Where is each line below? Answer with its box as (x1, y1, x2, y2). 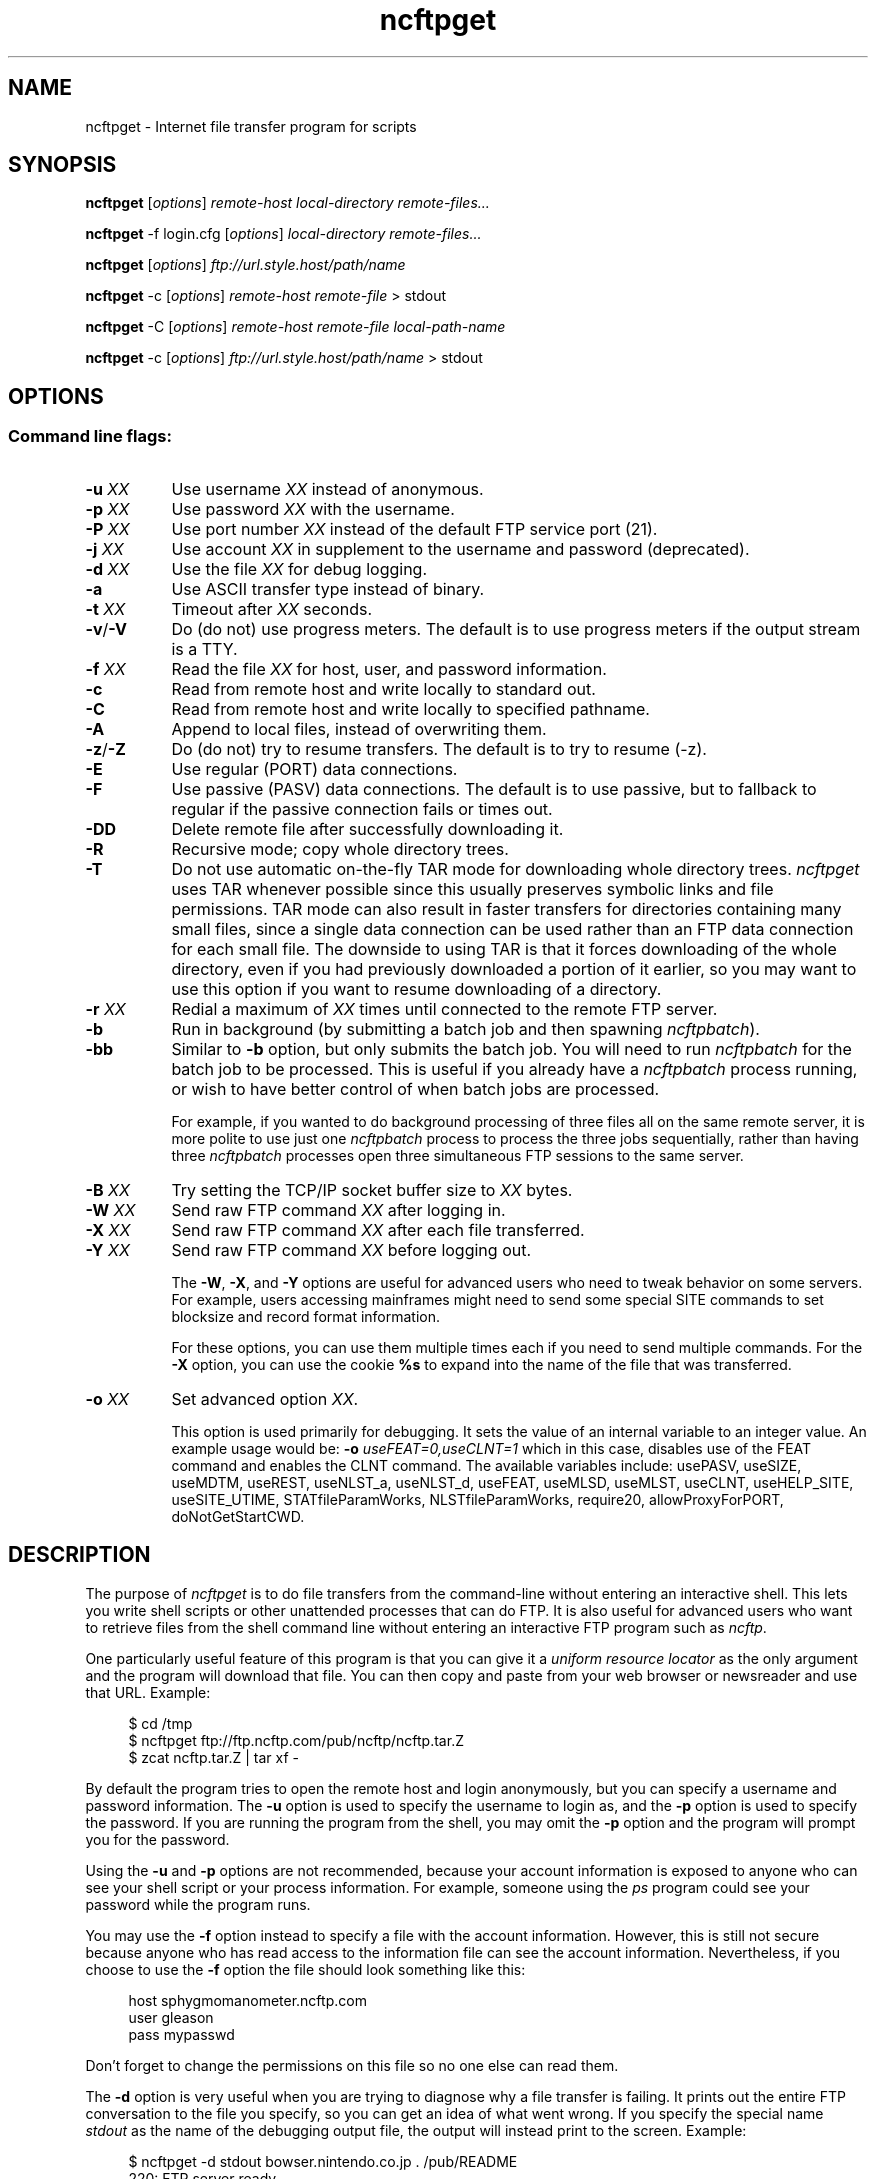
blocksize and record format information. (171, 1307, 441, 1325)
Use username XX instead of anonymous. (171, 478, 484, 499)
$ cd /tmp (128, 1714, 193, 1732)
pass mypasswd (128, 2025, 235, 2043)
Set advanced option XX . (171, 1388, 359, 1409)
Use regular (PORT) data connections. (171, 758, 458, 779)
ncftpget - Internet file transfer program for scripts (85, 117, 417, 135)
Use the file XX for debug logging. (171, 558, 428, 579)
